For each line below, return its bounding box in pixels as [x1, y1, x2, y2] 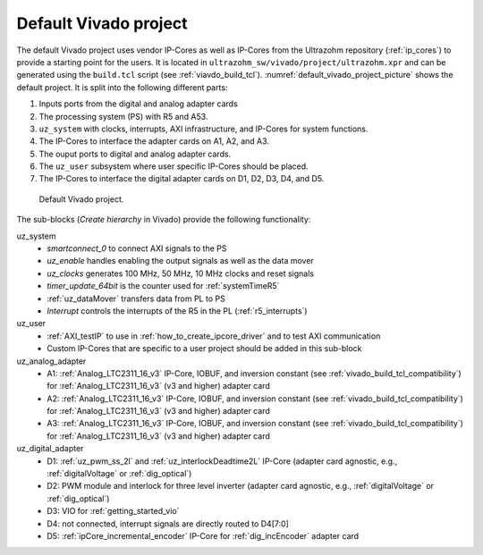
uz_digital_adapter [16, 443, 84, 454]
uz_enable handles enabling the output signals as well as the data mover [47, 256, 315, 266]
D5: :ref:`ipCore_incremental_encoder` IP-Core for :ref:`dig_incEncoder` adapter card [47, 531, 360, 541]
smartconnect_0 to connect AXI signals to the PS [47, 243, 227, 254]
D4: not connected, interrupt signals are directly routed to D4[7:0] [47, 518, 290, 529]
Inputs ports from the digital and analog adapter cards [38, 98, 239, 109]
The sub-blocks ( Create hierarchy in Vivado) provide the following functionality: [16, 214, 311, 225]
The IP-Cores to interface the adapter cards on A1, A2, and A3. [38, 136, 270, 147]
